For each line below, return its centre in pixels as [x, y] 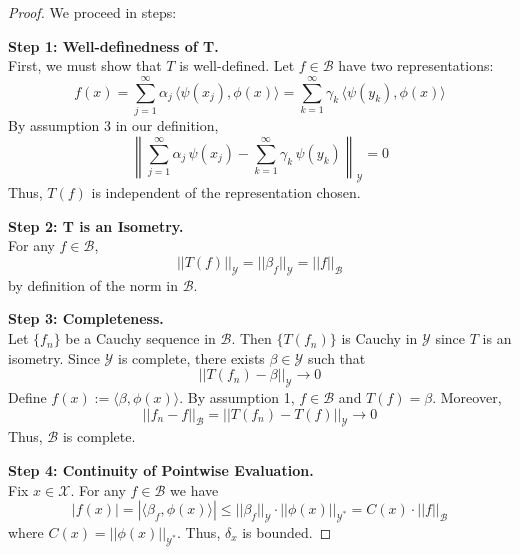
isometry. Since [54, 357]
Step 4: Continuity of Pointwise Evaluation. [161, 470]
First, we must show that [85, 65]
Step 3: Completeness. [86, 318]
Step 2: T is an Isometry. [96, 225]
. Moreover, [467, 397]
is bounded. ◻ [287, 532]
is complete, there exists [191, 357]
